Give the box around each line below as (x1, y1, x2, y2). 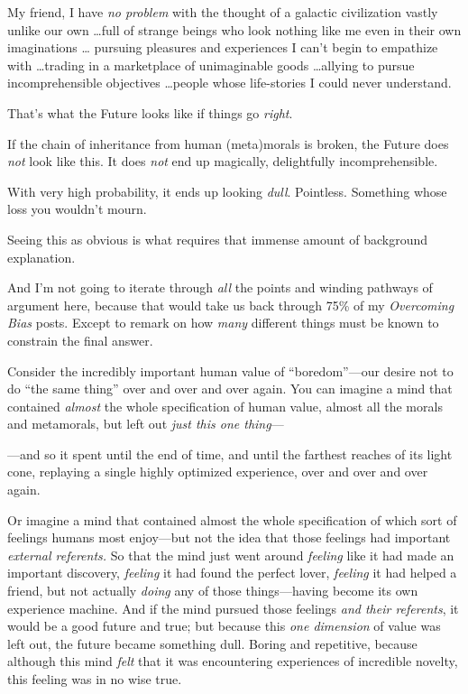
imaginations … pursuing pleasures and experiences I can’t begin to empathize (7, 38, 438, 57)
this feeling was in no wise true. (7, 670, 182, 688)
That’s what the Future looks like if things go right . (7, 103, 293, 122)
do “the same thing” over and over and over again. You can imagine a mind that (7, 379, 453, 398)
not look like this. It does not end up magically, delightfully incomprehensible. (7, 152, 438, 171)
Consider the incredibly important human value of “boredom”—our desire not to (7, 361, 454, 380)
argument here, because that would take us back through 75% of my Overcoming (7, 295, 454, 314)
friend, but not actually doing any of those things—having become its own (7, 581, 418, 600)
